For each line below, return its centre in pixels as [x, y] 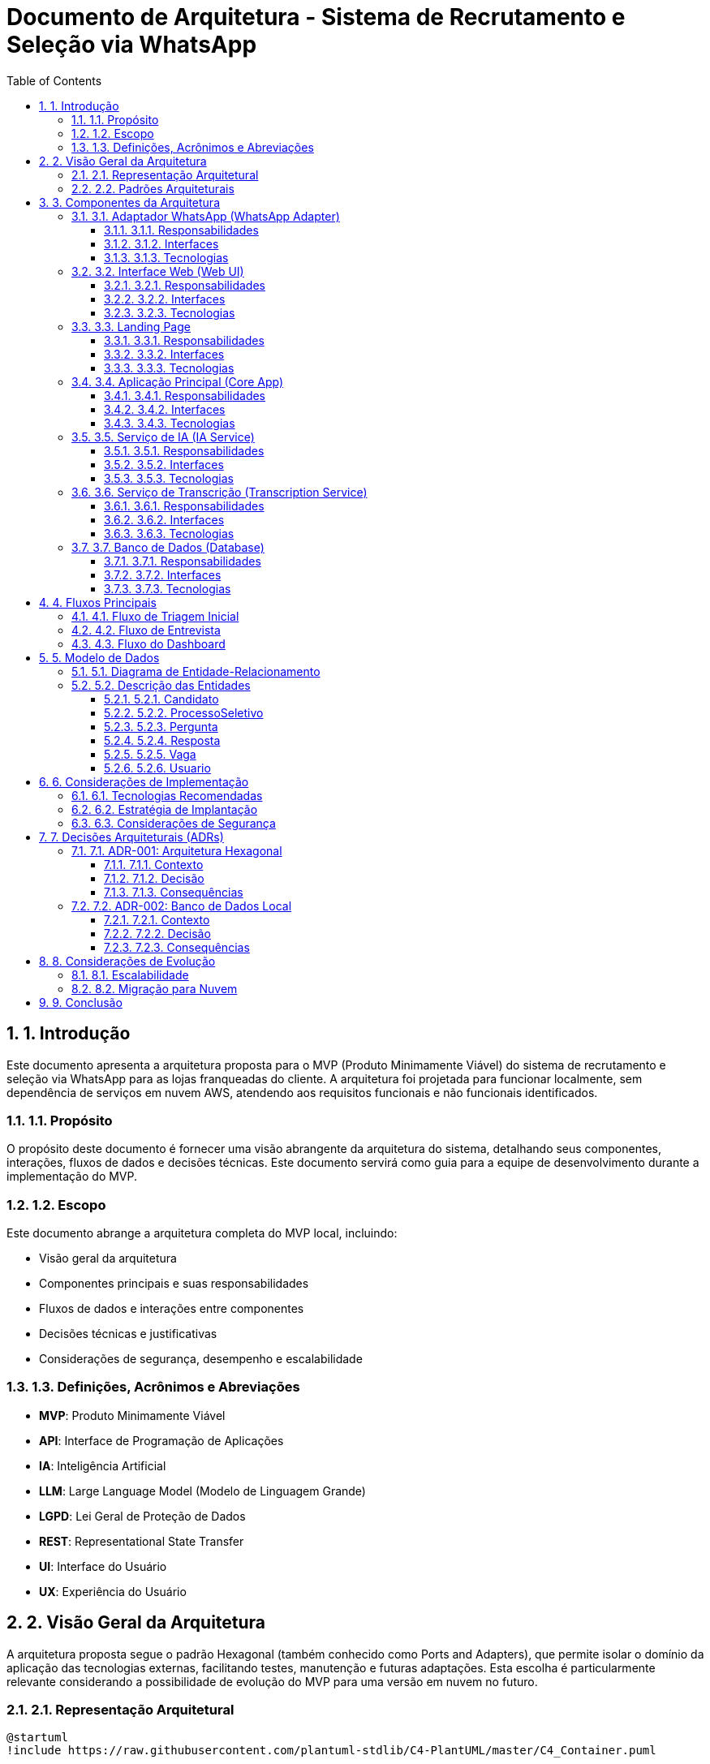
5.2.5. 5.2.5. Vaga [150, 754]
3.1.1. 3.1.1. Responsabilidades [181, 230]
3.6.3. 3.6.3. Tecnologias [169, 533]
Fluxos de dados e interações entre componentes [172, 1309]
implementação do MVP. [72, 1177]
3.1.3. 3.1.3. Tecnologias [166, 257]
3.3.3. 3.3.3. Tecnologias [169, 368]
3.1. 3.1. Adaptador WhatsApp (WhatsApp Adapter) [206, 216]
